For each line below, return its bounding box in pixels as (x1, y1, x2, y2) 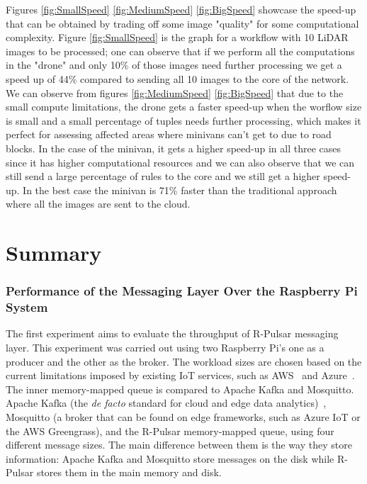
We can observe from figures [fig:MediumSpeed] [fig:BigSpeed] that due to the (6, 85, 344, 100)
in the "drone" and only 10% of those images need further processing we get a (6, 57, 342, 72)
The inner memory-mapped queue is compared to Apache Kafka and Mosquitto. (6, 381, 354, 396)
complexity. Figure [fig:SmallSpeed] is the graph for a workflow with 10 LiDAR (6, 30, 349, 45)
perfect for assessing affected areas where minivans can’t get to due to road (6, 127, 332, 142)
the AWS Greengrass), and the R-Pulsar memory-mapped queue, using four (6, 423, 334, 438)
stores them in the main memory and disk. (36, 465, 222, 480)
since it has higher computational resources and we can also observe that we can (6, 154, 355, 169)
